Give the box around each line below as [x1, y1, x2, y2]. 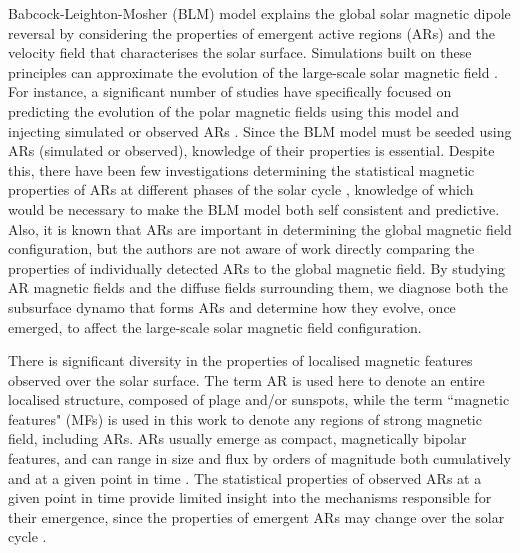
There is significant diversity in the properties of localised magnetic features [8, 350, 473, 371]
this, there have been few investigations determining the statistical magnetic [8, 159, 475, 180]
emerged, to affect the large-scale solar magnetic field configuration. [8, 316, 422, 337]
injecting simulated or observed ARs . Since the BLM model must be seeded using [8, 120, 512, 141]
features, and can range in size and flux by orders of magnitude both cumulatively [8, 448, 511, 469]
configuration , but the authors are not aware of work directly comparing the [8, 238, 475, 259]
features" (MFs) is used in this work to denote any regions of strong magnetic [8, 408, 482, 429]
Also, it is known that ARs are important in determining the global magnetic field [8, 218, 512, 239]
